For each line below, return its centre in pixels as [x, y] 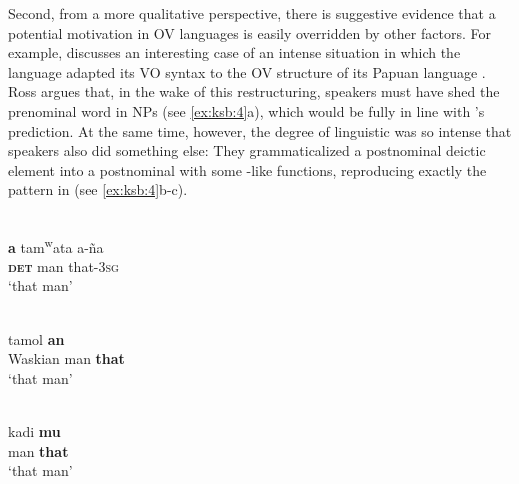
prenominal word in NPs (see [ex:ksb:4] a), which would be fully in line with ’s [246, 110]
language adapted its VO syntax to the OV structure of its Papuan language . [247, 71]
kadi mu [34, 430]
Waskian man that [66, 358]
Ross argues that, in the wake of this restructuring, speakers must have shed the [254, 91]
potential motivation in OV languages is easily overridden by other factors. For [249, 32]
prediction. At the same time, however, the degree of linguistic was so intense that [260, 130]
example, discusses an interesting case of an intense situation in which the [234, 52]
